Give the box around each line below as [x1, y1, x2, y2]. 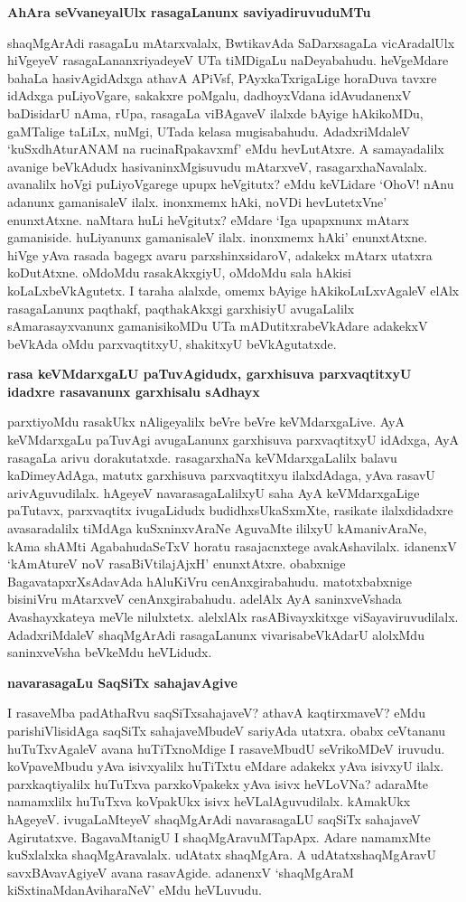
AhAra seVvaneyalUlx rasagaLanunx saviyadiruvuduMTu [7, 3, 371, 21]
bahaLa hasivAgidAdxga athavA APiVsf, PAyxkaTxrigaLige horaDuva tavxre [7, 68, 437, 87]
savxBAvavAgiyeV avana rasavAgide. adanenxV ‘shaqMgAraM [7, 862, 354, 881]
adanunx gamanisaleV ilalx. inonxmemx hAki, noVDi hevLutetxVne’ [7, 192, 387, 211]
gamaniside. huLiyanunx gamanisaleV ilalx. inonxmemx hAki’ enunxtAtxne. [7, 228, 428, 247]
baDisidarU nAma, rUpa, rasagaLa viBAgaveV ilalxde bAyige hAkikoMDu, [7, 103, 424, 122]
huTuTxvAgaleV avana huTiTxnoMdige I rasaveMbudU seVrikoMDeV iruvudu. [7, 738, 445, 757]
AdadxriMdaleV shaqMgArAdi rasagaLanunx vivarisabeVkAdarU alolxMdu [7, 625, 424, 644]
